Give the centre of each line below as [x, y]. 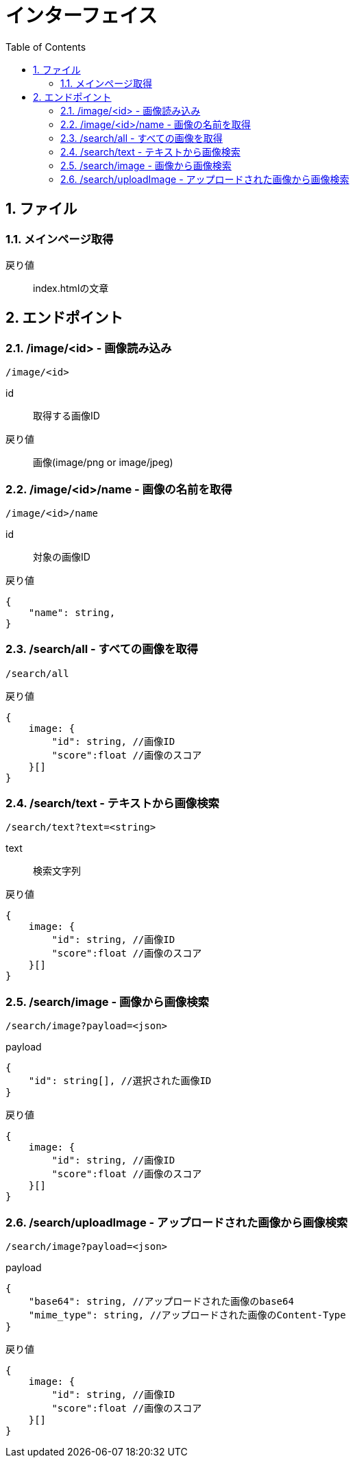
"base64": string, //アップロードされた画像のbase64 [161, 1301]
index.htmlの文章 [71, 288]
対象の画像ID [62, 556]
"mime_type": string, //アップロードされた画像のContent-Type [187, 1315]
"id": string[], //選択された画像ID [120, 1081]
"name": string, [72, 612]
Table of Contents [46, 47]
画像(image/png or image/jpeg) [103, 463]
